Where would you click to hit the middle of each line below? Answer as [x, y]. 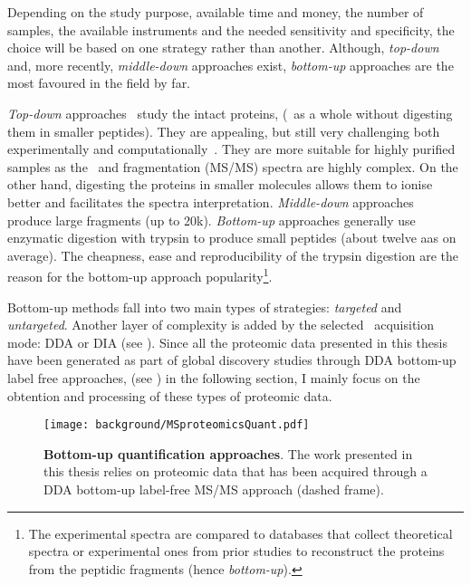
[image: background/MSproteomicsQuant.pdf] [177, 425]
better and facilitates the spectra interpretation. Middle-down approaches [211, 201]
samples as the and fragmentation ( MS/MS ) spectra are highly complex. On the [233, 166]
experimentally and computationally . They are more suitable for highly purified [231, 149]
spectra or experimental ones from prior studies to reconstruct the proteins [236, 551]
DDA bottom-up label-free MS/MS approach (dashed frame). [214, 489]
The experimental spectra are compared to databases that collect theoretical [240, 533]
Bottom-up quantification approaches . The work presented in [228, 453]
